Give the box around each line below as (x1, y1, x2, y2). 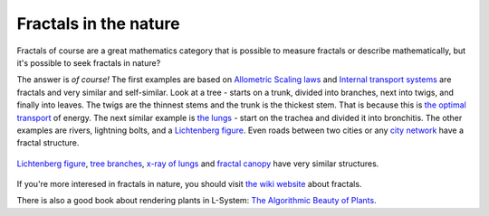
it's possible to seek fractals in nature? (16, 57, 161, 68)
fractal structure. (16, 137, 80, 148)
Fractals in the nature (16, 14, 180, 33)
